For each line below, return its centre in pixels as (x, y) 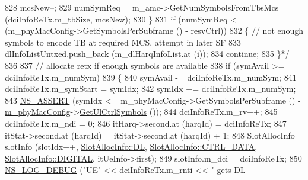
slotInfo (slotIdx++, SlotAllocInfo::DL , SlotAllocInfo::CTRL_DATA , (131, 147)
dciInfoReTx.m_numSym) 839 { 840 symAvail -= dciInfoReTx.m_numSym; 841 (151, 77)
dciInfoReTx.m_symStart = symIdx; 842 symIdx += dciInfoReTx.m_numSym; (150, 89)
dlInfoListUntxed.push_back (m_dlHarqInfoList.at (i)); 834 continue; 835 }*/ (147, 54)
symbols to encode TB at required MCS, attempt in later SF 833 (123, 42)
